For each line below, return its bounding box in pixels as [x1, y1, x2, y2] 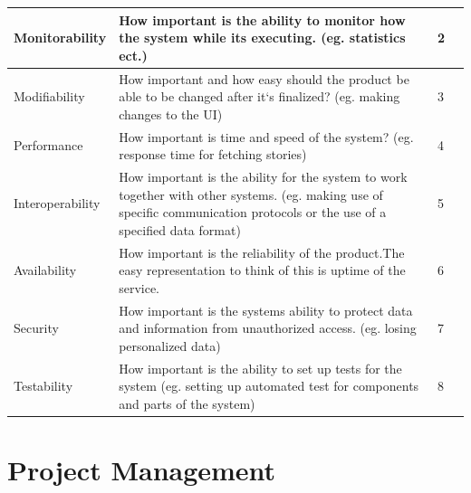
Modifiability [14, 87, 85, 106]
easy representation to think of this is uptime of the [119, 261, 406, 280]
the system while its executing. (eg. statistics [119, 28, 406, 47]
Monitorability [14, 28, 107, 47]
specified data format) [119, 220, 241, 239]
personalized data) [119, 336, 221, 355]
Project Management [7, 451, 276, 488]
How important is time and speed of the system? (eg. [119, 127, 414, 146]
